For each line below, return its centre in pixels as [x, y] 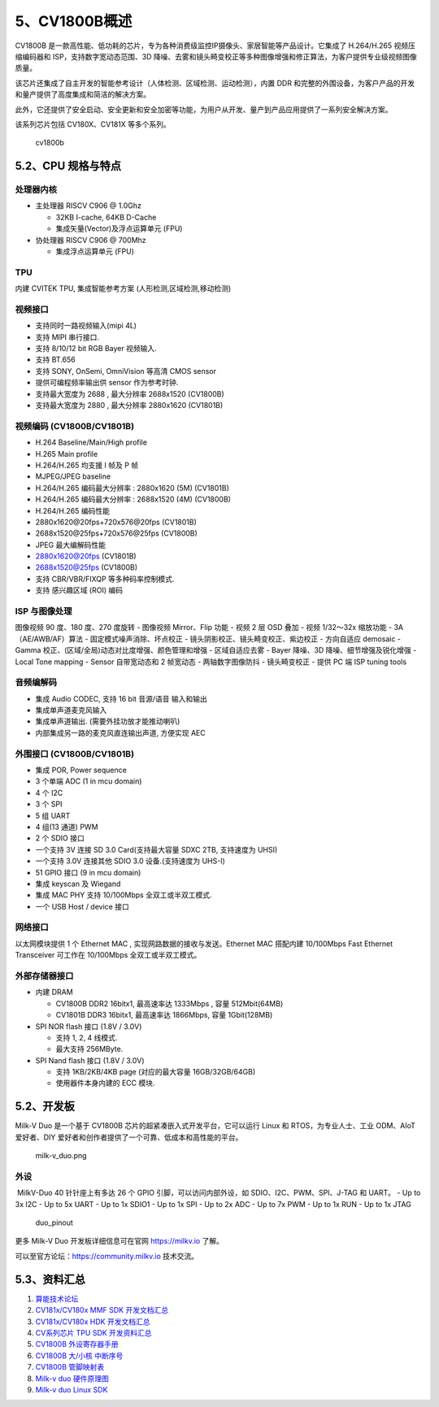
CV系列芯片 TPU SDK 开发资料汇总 [93, 1332]
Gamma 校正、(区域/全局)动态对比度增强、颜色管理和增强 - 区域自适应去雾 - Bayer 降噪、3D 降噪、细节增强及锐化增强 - [216, 650]
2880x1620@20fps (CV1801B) [86, 556]
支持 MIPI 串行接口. [67, 337]
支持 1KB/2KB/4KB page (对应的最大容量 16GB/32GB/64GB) [156, 1072]
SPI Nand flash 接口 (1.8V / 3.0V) [90, 1060]
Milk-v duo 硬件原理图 [72, 1379]
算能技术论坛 [57, 1298]
